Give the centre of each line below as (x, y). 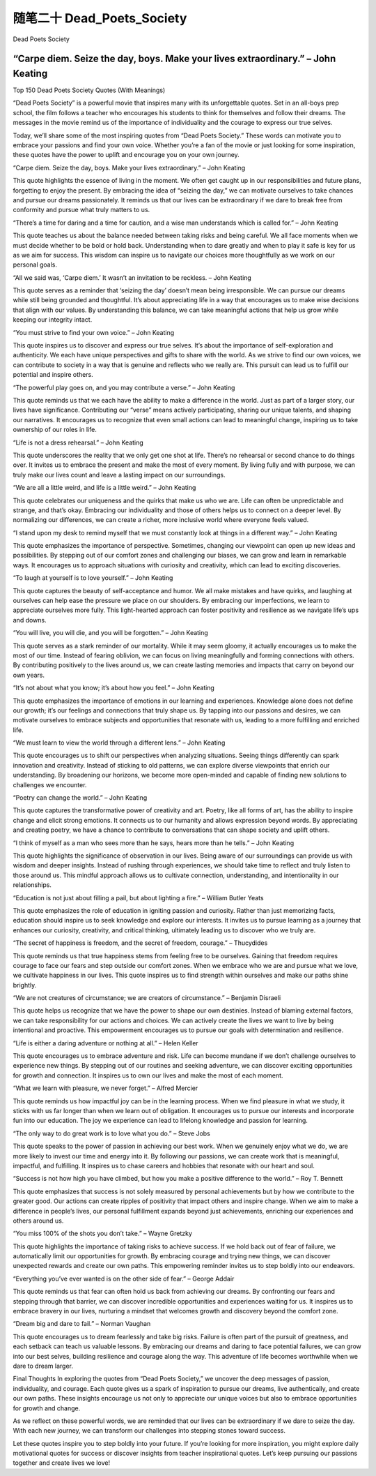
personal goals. (35, 264)
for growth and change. (47, 1408)
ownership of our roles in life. (55, 430)
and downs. (30, 620)
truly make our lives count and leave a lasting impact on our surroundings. (119, 475)
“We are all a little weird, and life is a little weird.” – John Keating (104, 488)
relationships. (32, 885)
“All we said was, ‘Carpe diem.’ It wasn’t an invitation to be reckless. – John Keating (132, 277)
